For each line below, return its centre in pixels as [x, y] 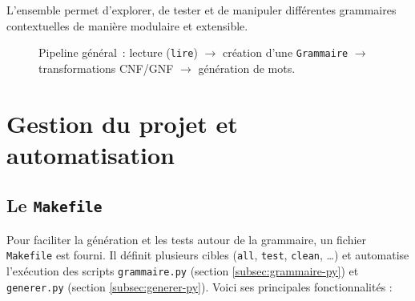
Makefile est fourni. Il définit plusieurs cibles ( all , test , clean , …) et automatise [208, 255]
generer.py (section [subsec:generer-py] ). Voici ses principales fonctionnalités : [199, 286]
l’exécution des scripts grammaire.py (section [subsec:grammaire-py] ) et [183, 271]
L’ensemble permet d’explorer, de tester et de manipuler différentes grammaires [201, 10]
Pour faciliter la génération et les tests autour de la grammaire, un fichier [187, 239]
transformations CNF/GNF [106, 68]
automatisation [91, 154]
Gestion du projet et [122, 123]
